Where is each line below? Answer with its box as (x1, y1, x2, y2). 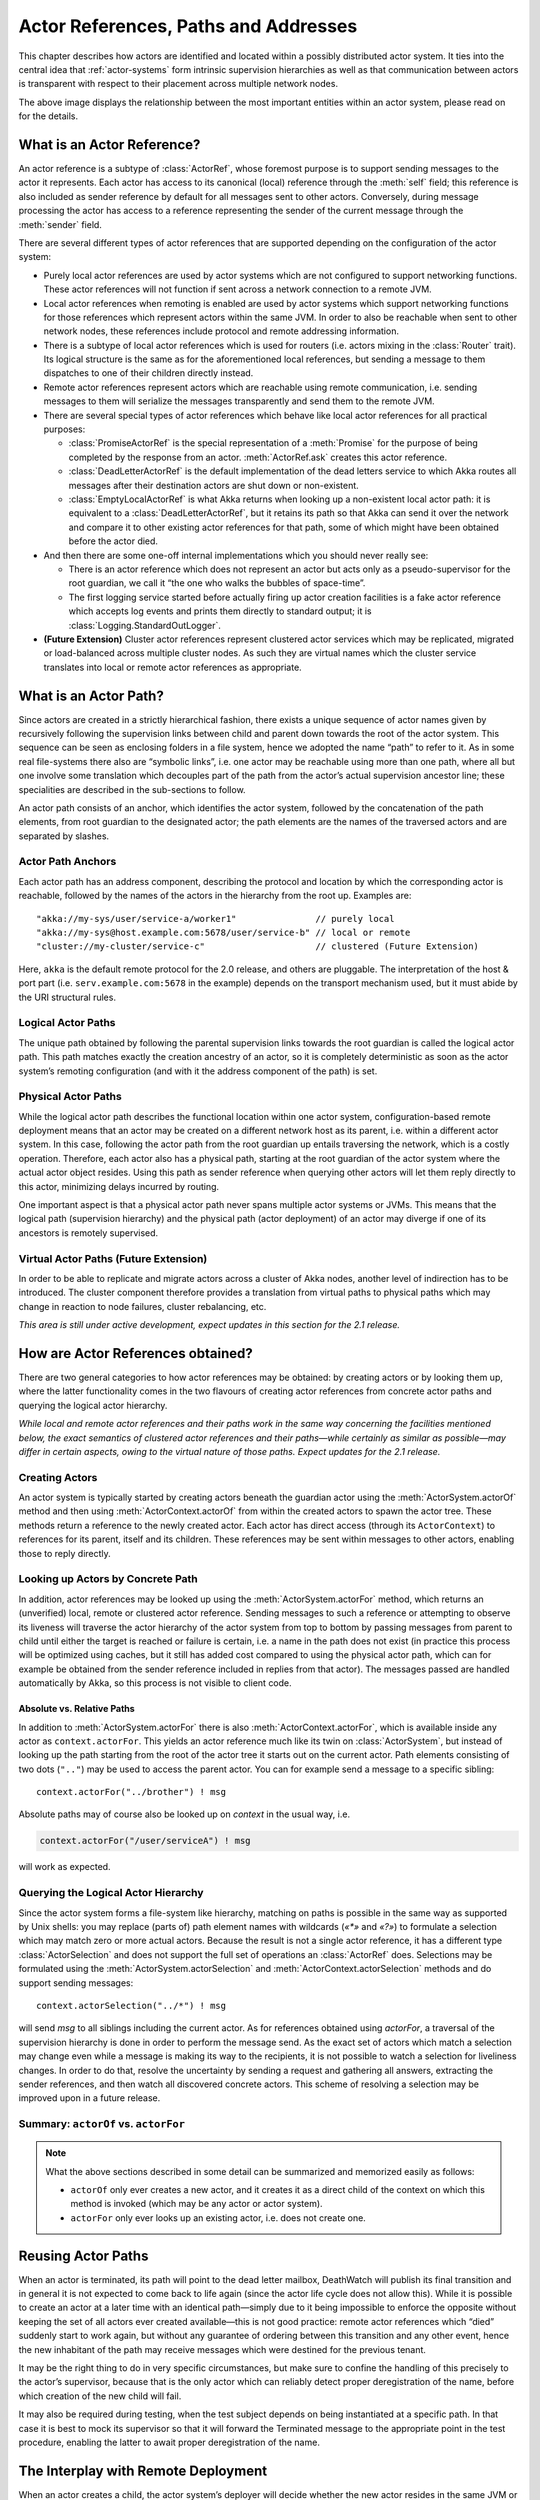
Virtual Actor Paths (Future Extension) (18, 1251, 208, 1265)
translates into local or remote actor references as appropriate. (43, 661, 302, 673)
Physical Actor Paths (18, 1090, 122, 1104)
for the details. (18, 110, 79, 122)
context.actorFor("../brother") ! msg (36, 1786, 227, 1798)
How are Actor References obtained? (18, 1345, 254, 1362)
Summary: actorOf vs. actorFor (18, 2117, 185, 2131)
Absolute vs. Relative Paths (18, 1703, 135, 1715)
